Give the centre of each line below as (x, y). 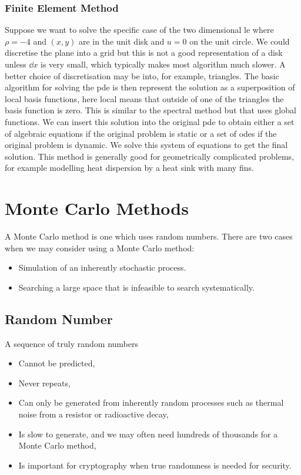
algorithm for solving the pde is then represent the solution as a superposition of (150, 87)
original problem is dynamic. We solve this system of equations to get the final (146, 145)
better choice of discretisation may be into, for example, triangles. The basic (142, 75)
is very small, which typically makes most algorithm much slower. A (163, 64)
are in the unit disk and (121, 41)
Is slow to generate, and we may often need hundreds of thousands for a (148, 434)
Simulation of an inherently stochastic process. (102, 267)
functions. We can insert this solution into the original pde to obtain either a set (150, 121)
